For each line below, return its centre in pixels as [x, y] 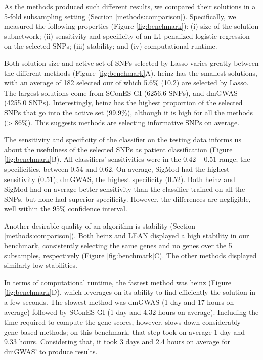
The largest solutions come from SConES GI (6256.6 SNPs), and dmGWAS [121, 92]
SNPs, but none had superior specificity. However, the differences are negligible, [127, 198]
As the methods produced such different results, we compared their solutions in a [130, 6]
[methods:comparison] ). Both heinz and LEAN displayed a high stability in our [127, 235]
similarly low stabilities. [41, 265]
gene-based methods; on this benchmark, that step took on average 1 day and [124, 331]
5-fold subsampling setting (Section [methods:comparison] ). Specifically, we [120, 16]
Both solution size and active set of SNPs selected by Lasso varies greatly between [131, 62]
